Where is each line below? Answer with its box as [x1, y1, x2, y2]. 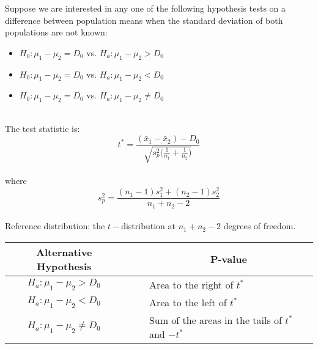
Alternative [36, 244, 92, 259]
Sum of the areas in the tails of [149, 312, 282, 327]
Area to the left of [149, 295, 227, 309]
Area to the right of [149, 277, 234, 292]
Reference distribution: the [5, 219, 105, 232]
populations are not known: [5, 26, 108, 39]
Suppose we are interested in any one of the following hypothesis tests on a [5, 2, 286, 14]
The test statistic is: [5, 122, 80, 134]
